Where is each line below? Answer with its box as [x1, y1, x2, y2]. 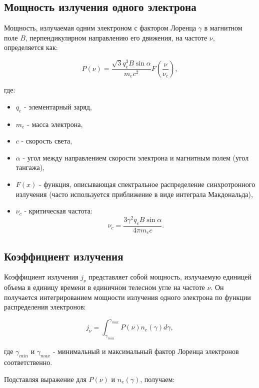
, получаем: [140, 373, 175, 384]
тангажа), [15, 162, 44, 172]
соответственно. [4, 357, 52, 367]
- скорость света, [21, 135, 72, 146]
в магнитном [204, 22, 242, 33]
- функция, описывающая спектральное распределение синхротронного [38, 179, 255, 189]
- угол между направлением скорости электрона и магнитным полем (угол [22, 152, 249, 162]
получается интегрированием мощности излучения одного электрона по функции [4, 291, 251, 302]
